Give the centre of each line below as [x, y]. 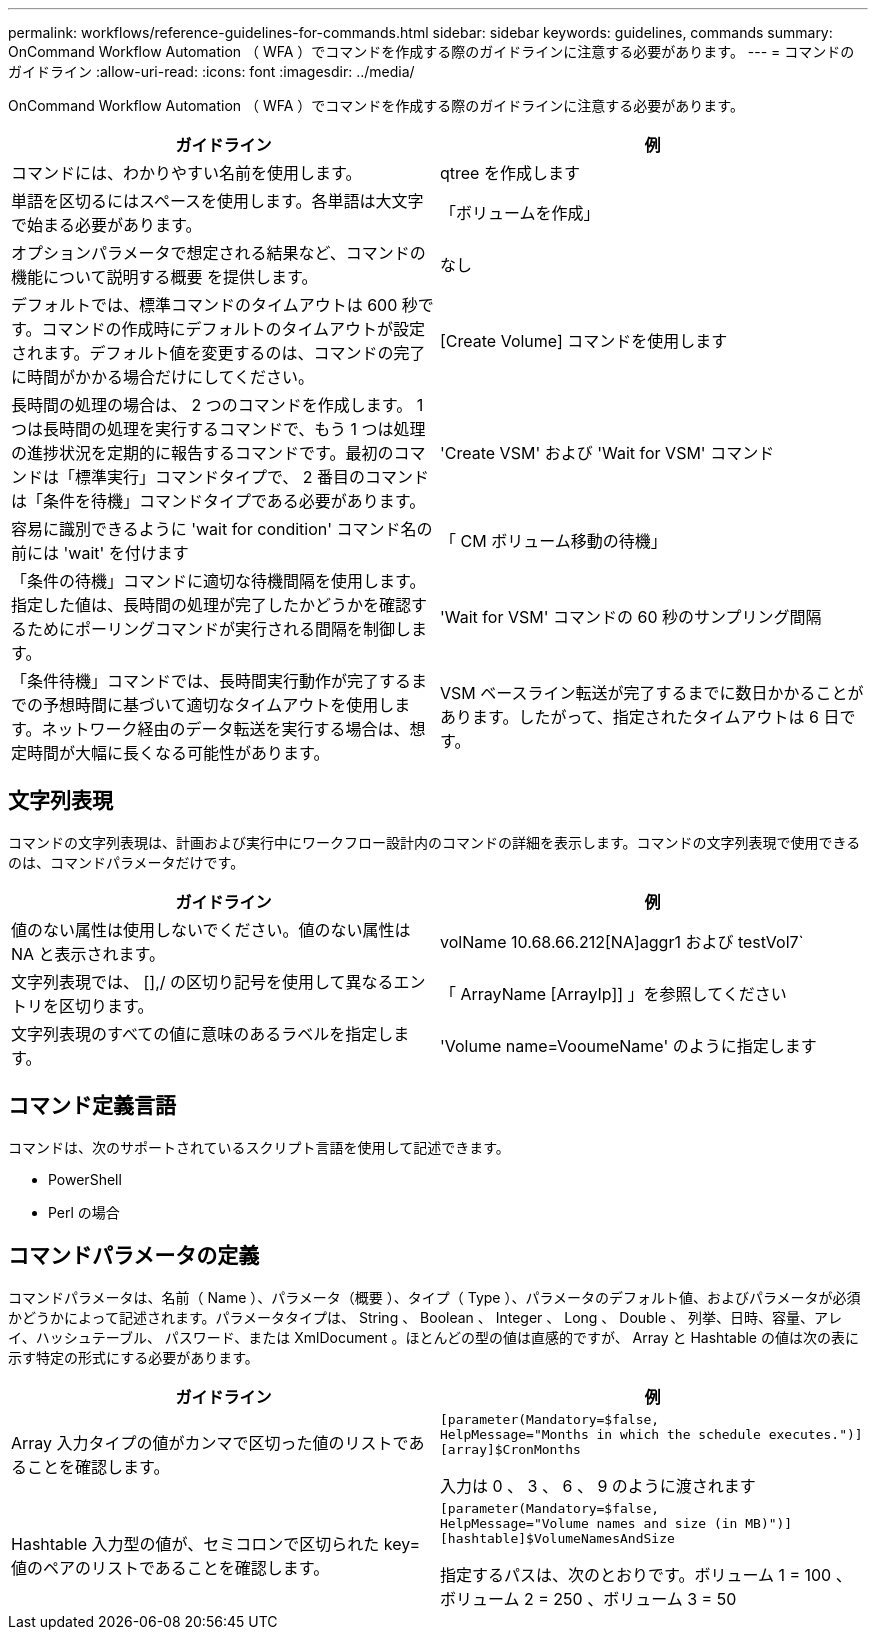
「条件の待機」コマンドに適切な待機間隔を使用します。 [218, 581]
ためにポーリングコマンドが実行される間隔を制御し [219, 629]
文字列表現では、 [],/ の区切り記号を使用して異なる [202, 981]
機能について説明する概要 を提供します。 [164, 277]
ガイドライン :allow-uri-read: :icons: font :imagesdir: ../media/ [211, 71]
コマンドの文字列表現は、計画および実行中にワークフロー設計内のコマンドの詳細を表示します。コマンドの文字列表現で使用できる [434, 842]
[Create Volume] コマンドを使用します [584, 341]
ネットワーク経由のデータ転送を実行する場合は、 [225, 729]
